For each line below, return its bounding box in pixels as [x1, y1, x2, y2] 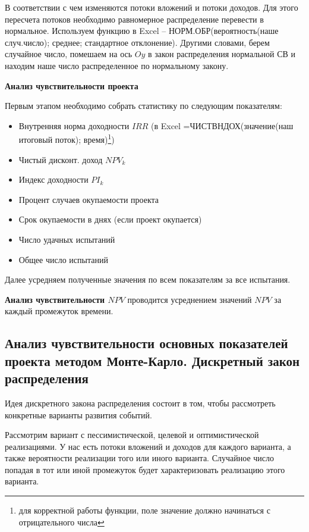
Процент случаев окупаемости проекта [18, 193, 159, 205]
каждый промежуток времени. [5, 305, 113, 317]
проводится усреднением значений [127, 293, 252, 305]
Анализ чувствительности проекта [5, 79, 138, 92]
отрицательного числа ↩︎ [18, 515, 105, 528]
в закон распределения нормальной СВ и [148, 48, 296, 60]
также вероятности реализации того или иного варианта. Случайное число [5, 452, 275, 464]
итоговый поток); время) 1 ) [18, 132, 115, 145]
